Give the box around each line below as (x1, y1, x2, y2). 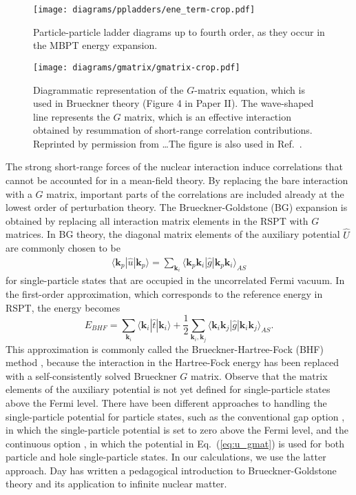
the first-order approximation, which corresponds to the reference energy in (6, 286, 323, 301)
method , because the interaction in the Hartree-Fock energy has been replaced (6, 355, 339, 370)
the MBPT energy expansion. (33, 38, 158, 52)
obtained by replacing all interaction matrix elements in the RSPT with (6, 213, 308, 228)
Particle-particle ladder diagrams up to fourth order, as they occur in (33, 24, 325, 39)
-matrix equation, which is (194, 82, 305, 97)
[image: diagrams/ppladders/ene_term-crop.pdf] (33, 5, 255, 14)
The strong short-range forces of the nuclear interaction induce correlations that (6, 159, 343, 174)
